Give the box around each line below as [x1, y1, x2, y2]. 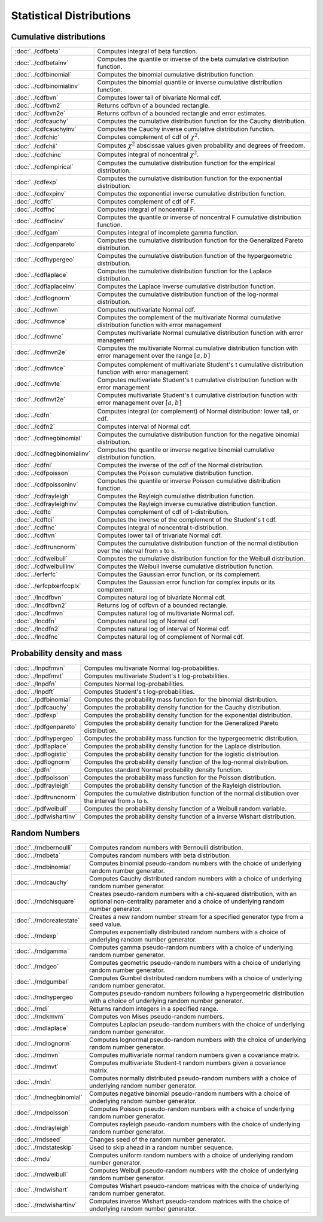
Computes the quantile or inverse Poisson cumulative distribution [97, 477, 281, 485]
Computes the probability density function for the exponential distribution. [84, 711, 292, 719]
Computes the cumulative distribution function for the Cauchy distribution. [97, 117, 306, 126]
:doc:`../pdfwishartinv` [14, 812, 77, 821]
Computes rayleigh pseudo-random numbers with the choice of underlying [89, 1120, 300, 1129]
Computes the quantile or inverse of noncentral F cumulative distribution [97, 213, 301, 221]
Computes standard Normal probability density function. [84, 766, 243, 774]
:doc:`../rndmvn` [14, 1051, 60, 1059]
